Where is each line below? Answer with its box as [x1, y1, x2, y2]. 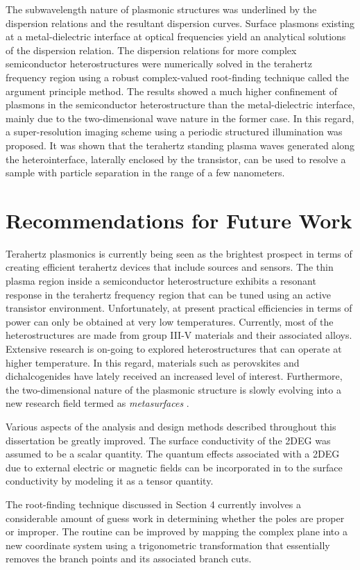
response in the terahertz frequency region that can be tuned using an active [6, 287, 332, 301]
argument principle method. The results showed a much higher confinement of [6, 83, 337, 98]
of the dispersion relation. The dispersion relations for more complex [6, 42, 297, 57]
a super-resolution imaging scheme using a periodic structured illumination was [6, 124, 343, 139]
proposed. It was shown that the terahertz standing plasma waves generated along [6, 137, 355, 152]
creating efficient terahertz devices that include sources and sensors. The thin [6, 260, 334, 274]
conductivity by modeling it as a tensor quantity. [6, 473, 214, 488]
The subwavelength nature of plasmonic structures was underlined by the [6, 2, 317, 16]
